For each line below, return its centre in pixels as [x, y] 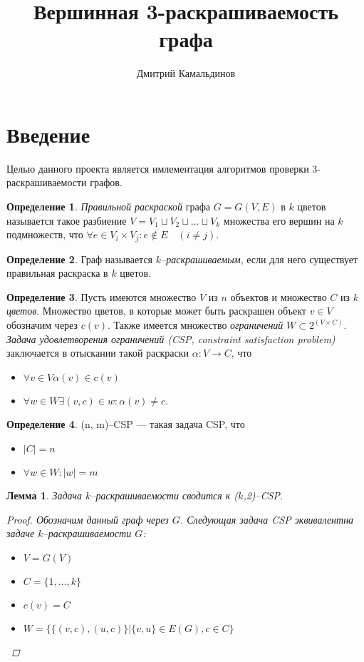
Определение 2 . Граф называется [80, 259]
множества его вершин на [279, 220]
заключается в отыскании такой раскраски [98, 353]
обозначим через [42, 325]
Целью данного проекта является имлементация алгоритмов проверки [158, 168]
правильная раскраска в [57, 273]
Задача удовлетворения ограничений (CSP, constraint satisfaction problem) [171, 338]
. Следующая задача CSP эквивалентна [267, 519]
